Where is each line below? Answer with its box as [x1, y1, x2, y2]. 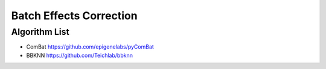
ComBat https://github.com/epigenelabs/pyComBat [26, 43, 154, 50]
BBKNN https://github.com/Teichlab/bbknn [26, 52, 133, 59]
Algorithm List [11, 26, 69, 37]
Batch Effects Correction [11, 9, 138, 22]
